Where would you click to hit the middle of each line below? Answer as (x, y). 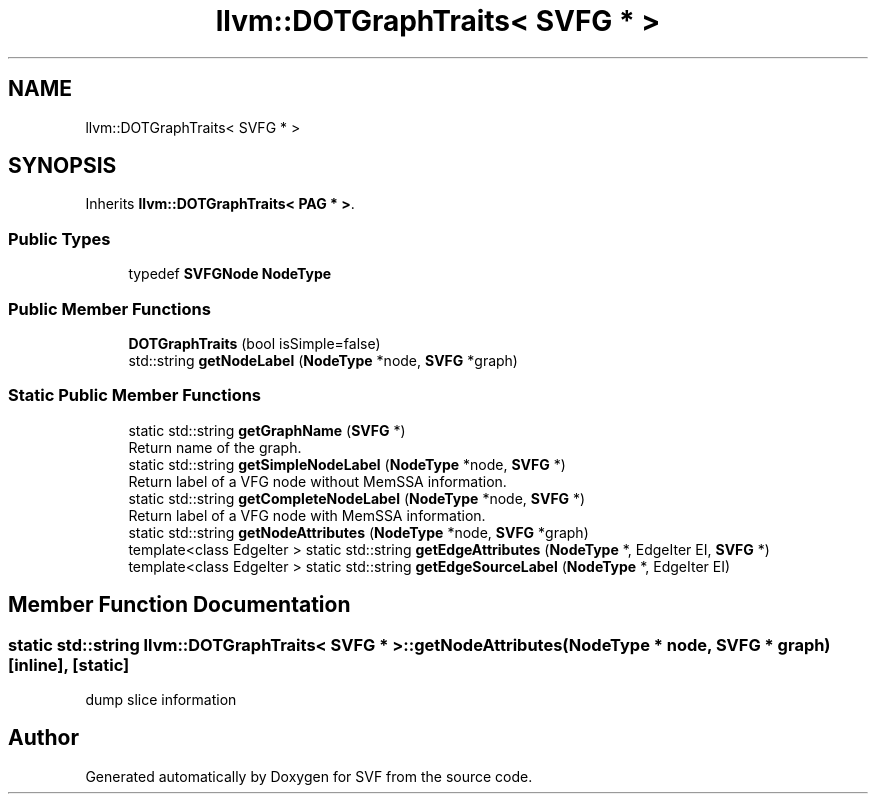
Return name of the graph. (215, 447)
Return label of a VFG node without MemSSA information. (317, 481)
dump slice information (161, 699)
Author (43, 738)
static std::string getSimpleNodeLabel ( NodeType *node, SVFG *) (347, 464)
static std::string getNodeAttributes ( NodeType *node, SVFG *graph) (358, 532)
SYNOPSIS (62, 166)
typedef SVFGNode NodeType (230, 274)
